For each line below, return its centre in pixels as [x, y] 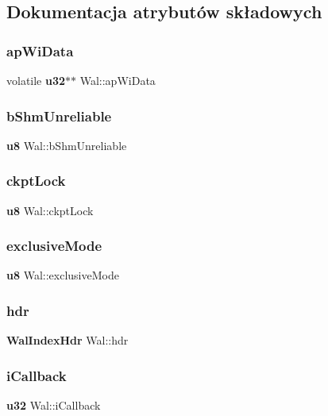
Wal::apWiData [118, 80]
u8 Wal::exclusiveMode [63, 275]
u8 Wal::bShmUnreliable [67, 145]
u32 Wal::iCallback [54, 405]
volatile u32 [36, 80]
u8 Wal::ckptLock [50, 210]
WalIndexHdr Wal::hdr [68, 340]
